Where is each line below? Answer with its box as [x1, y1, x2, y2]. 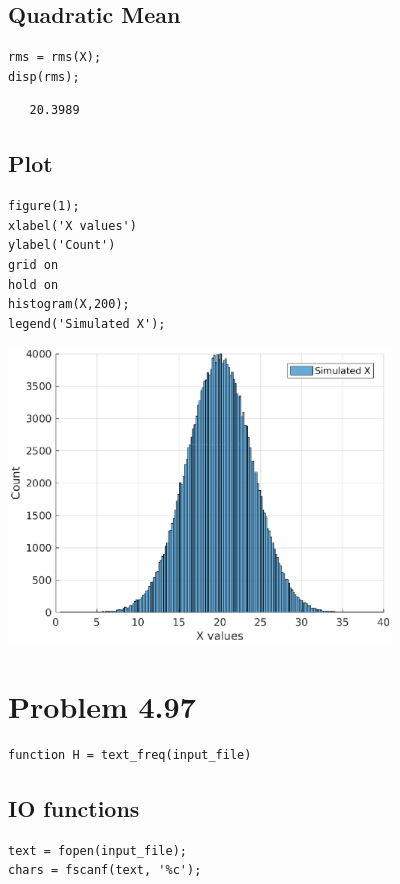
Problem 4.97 [8, 686, 196, 726]
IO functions [8, 792, 140, 823]
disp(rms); [8, 69, 80, 84]
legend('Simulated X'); [8, 316, 166, 331]
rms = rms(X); [8, 50, 102, 65]
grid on [8, 257, 59, 272]
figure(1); [8, 199, 80, 214]
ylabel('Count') [8, 238, 116, 253]
